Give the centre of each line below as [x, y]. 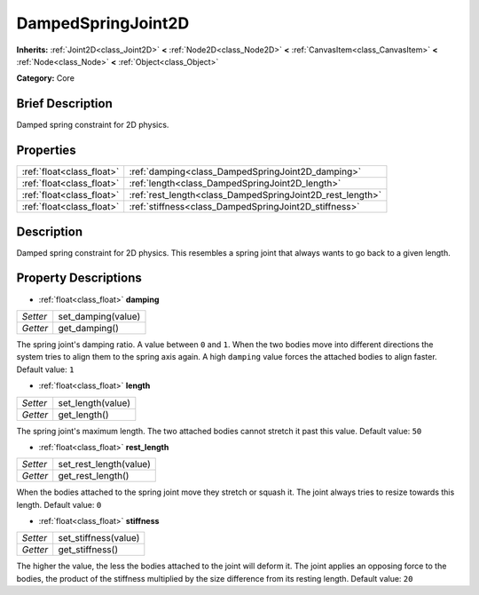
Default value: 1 [45, 369]
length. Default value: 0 [59, 504]
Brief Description [64, 103]
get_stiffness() [88, 550]
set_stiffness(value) [99, 538]
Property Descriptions [79, 278]
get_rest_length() [94, 476]
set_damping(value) [99, 316]
